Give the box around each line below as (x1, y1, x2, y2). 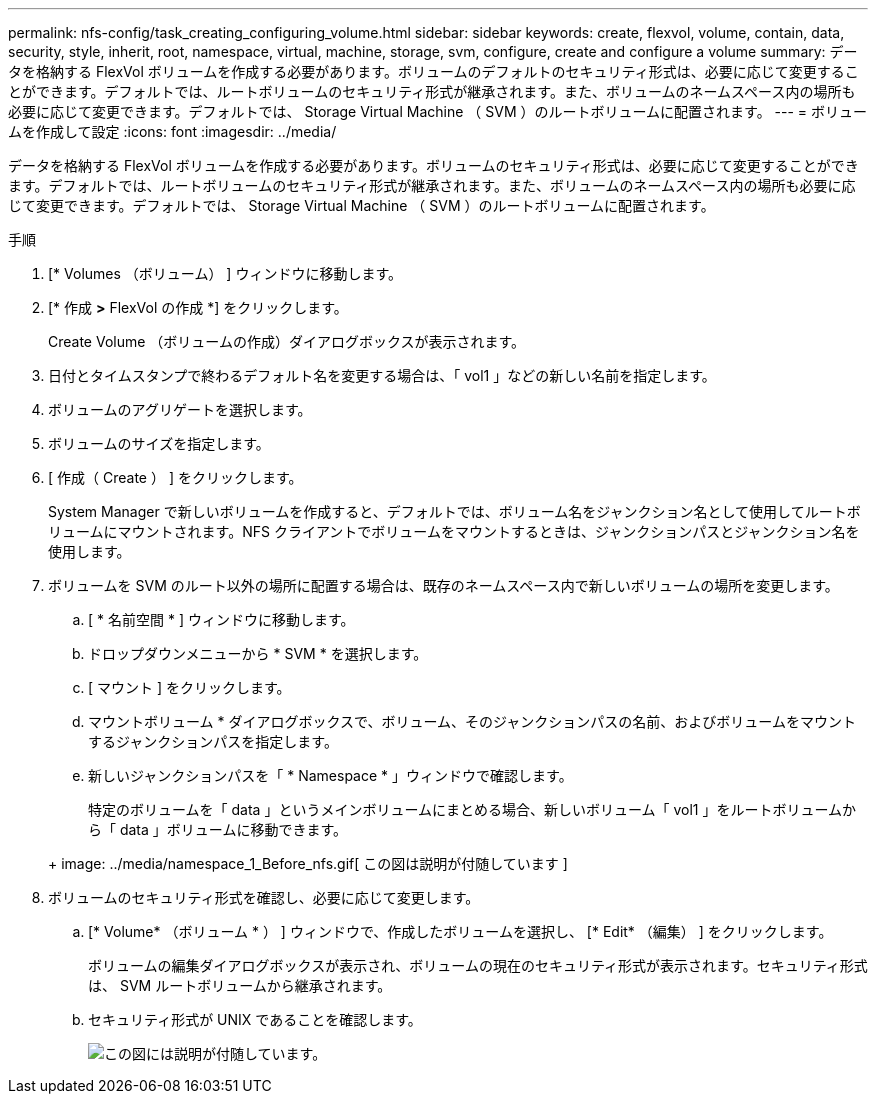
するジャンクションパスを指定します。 (88, 733, 338, 750)
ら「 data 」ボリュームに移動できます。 (88, 821, 347, 838)
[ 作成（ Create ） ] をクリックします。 (48, 469, 303, 486)
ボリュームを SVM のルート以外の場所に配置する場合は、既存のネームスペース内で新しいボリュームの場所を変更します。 (48, 577, 839, 594)
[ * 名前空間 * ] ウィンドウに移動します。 (88, 611, 355, 628)
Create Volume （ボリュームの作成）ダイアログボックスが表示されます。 (48, 333, 526, 350)
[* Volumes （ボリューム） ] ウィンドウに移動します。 (48, 265, 402, 282)
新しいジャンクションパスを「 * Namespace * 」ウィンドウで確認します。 (88, 767, 573, 784)
